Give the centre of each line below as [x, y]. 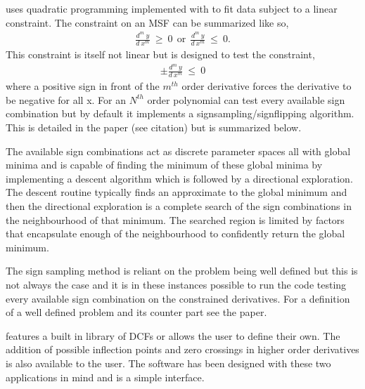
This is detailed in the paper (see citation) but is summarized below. [154, 127]
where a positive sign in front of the [83, 86]
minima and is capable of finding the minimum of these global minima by [164, 165]
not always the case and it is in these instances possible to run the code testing [176, 284]
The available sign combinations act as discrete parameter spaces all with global [178, 151]
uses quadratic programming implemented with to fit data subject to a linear [172, 8]
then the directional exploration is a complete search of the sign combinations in [179, 206]
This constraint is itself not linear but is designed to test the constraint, [160, 54]
